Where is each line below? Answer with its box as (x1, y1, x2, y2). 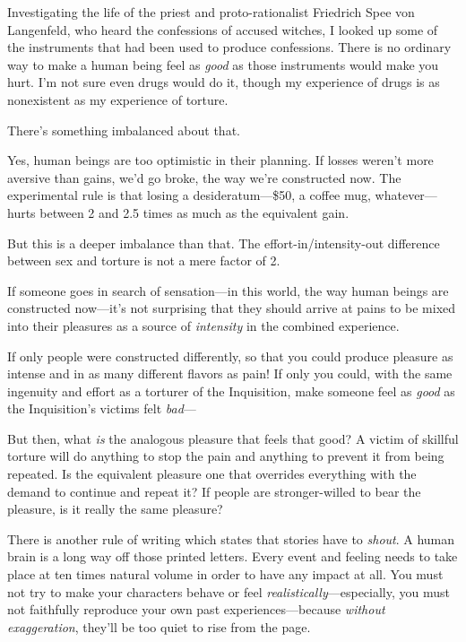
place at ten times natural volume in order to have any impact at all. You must (7, 565, 444, 584)
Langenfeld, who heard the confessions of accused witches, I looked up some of (7, 20, 438, 39)
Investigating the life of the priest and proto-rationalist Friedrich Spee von (7, 3, 415, 21)
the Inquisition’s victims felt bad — (7, 399, 196, 418)
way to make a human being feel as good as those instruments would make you (7, 55, 439, 74)
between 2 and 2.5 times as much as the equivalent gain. (39, 203, 349, 221)
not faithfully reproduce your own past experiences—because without (7, 600, 385, 619)
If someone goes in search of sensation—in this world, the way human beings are (7, 281, 449, 299)
